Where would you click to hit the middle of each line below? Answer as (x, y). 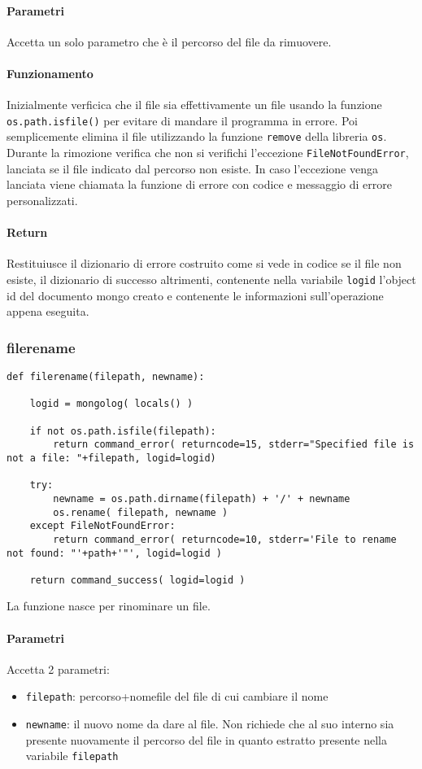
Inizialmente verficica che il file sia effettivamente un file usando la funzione (194, 105)
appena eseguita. (48, 311)
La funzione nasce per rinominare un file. (109, 606)
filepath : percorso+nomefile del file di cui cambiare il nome (177, 696)
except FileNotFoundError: (102, 526)
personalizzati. (42, 200)
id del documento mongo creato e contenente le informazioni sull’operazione (195, 295)
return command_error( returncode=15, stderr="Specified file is (234, 445)
